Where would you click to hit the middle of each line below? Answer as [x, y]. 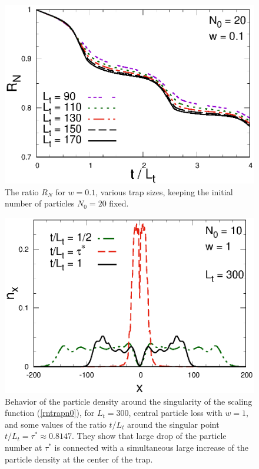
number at [24, 447]
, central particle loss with [175, 413]
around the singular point [173, 424]
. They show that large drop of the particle [149, 436]
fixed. [119, 203]
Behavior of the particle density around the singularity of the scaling [129, 401]
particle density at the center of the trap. [79, 459]
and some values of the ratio [56, 424]
